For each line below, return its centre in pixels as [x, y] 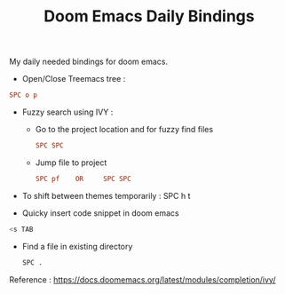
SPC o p [24, 95]
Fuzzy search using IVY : [67, 112]
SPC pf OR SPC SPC [83, 179]
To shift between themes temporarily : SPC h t [106, 195]
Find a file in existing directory [77, 246]
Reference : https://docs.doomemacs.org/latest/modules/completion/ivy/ [142, 279]
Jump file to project [71, 163]
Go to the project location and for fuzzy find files [124, 130]
